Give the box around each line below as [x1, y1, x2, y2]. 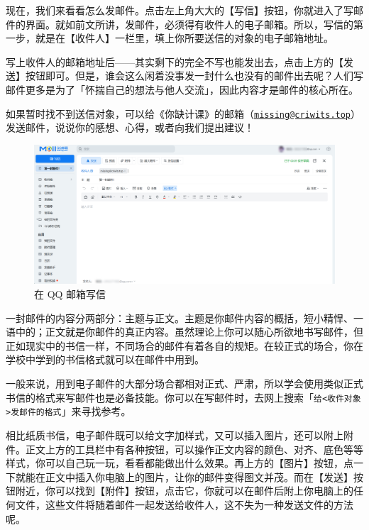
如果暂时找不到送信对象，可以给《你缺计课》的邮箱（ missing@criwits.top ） [6, 106, 361, 121]
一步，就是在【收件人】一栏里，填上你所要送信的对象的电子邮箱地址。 [6, 31, 334, 45]
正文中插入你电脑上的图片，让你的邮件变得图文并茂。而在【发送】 [45, 469, 353, 484]
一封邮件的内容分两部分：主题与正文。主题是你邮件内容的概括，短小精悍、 [6, 310, 353, 325]
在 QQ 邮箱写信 [34, 287, 106, 302]
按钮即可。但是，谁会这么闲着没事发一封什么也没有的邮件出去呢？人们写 [25, 68, 363, 83]
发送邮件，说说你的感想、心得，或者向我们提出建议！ [6, 120, 254, 135]
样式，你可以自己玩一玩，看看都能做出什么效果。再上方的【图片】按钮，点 [6, 456, 353, 470]
